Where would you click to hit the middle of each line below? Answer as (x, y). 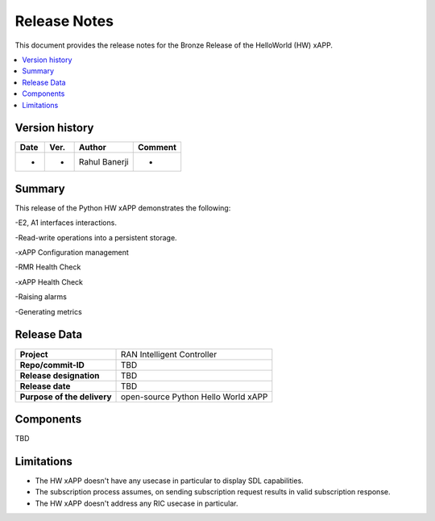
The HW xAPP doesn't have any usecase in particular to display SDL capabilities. (169, 481)
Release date (45, 386)
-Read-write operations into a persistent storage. (96, 237)
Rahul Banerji (104, 162)
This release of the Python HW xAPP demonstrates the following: (123, 208)
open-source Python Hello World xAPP (195, 397)
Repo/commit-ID (52, 365)
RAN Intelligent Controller (169, 354)
